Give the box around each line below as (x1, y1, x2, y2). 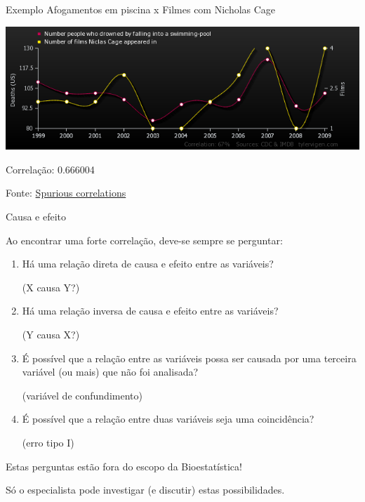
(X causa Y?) (22, 279, 80, 294)
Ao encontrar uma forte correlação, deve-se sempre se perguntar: (6, 232, 283, 247)
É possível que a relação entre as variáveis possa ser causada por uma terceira (22, 350, 357, 365)
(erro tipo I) (22, 435, 74, 449)
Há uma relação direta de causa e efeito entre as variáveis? (22, 256, 274, 271)
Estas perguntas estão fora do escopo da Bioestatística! (6, 458, 242, 473)
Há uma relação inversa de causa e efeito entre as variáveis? (22, 303, 279, 318)
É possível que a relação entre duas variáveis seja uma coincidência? (22, 411, 314, 426)
